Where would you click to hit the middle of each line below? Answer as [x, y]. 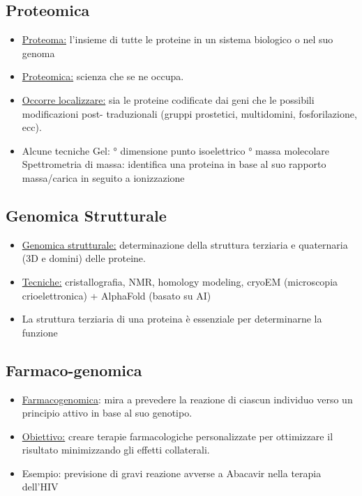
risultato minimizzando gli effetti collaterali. [116, 450]
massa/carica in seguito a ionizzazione [103, 177]
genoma [38, 53]
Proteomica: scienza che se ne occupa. [103, 76]
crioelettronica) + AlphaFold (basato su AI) [116, 295]
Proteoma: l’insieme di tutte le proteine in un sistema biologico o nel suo [178, 39]
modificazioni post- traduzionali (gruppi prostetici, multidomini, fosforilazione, [189, 113]
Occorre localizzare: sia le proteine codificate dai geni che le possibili [168, 99]
